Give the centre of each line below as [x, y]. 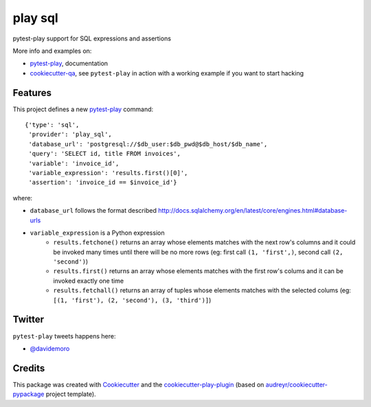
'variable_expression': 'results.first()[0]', [108, 173]
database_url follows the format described [93, 211]
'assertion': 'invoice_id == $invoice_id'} [103, 183]
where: [23, 198]
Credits [29, 368]
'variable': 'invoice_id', [74, 163]
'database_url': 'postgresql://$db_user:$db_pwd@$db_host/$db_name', [148, 144]
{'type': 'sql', [52, 125]
